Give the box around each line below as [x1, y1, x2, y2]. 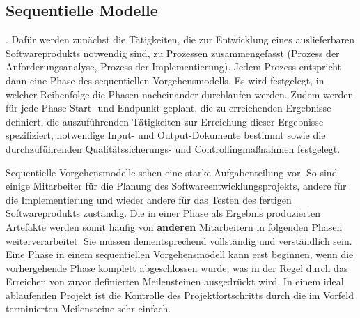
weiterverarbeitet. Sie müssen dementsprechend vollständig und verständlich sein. [6, 233, 352, 248]
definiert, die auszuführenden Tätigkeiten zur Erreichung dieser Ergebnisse [6, 114, 324, 128]
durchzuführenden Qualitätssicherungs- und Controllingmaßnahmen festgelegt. [6, 141, 341, 156]
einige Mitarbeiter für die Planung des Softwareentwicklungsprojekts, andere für [6, 179, 347, 193]
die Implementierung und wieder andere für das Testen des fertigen [6, 192, 292, 206]
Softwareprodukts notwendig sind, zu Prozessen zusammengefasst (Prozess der [6, 45, 340, 60]
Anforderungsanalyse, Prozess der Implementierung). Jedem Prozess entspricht [6, 59, 342, 74]
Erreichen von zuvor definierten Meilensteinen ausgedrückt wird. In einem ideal [6, 274, 344, 289]
